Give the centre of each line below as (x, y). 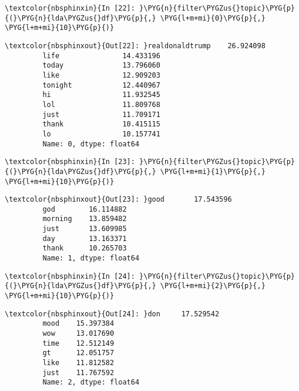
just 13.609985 (85, 229)
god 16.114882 (85, 209)
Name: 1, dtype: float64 (91, 258)
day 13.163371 (85, 238)
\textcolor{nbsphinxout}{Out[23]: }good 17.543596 (118, 200)
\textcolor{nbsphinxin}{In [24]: (70, 276)
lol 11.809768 (101, 104)
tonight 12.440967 (101, 85)
